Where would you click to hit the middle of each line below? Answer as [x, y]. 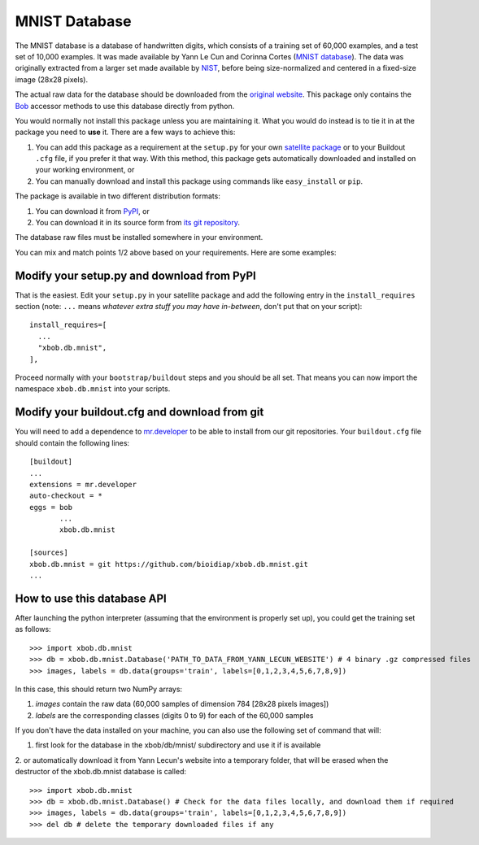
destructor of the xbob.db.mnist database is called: [101, 772]
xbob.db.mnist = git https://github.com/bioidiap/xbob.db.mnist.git [169, 564]
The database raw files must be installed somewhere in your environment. [139, 237]
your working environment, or [85, 170]
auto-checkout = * [66, 496]
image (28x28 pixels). [52, 79]
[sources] [49, 553]
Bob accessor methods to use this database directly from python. [125, 106]
